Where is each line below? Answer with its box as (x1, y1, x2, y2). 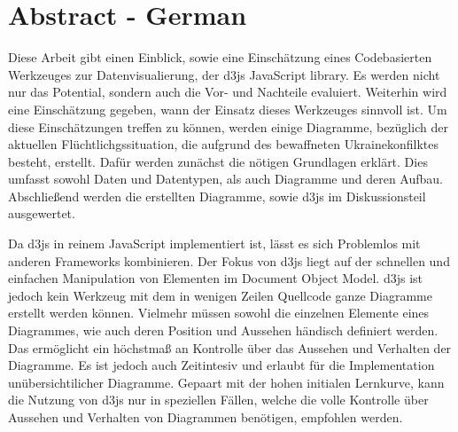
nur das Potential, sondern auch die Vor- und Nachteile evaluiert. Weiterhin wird (8, 82, 447, 101)
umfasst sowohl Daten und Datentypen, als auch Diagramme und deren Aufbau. (8, 169, 443, 188)
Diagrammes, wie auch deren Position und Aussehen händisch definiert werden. (8, 321, 439, 340)
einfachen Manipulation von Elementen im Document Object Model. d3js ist (8, 269, 423, 287)
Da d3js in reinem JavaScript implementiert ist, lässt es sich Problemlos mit (8, 234, 421, 253)
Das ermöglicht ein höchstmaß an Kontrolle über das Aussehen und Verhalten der (8, 338, 452, 357)
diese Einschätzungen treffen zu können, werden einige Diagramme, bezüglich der (8, 117, 448, 136)
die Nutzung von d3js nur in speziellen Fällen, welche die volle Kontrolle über (8, 390, 429, 409)
